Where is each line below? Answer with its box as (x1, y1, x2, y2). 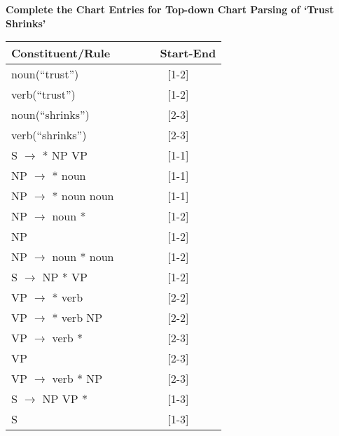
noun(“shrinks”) (11, 106, 90, 123)
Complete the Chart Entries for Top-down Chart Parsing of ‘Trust (6, 2, 334, 16)
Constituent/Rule (11, 45, 111, 62)
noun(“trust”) (11, 66, 79, 83)
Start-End (160, 45, 216, 62)
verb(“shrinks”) (11, 127, 87, 143)
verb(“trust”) (11, 86, 76, 103)
